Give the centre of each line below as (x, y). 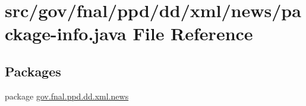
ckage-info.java (66, 33)
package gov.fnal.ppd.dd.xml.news (67, 96)
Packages (33, 71)
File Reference (193, 33)
